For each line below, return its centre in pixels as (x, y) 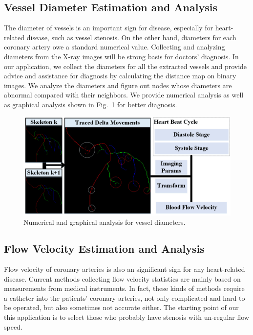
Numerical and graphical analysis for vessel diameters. (105, 222)
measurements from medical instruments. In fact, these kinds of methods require (124, 288)
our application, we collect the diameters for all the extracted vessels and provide (126, 66)
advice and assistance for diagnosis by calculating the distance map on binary (120, 76)
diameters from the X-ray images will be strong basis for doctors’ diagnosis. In (121, 56)
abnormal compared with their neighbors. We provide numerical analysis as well (124, 95)
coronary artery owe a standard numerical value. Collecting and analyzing (115, 47)
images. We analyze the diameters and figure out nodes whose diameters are (118, 85)
